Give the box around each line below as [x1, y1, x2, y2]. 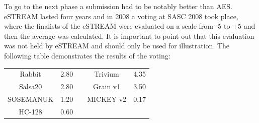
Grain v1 [93, 81, 121, 92]
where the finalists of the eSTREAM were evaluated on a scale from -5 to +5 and [4, 21, 255, 31]
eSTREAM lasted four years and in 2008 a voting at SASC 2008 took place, [4, 11, 238, 21]
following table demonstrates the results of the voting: [4, 50, 170, 60]
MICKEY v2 [87, 94, 127, 104]
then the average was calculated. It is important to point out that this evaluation [4, 30, 254, 41]
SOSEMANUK [8, 94, 54, 104]
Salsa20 [19, 81, 42, 92]
